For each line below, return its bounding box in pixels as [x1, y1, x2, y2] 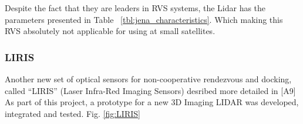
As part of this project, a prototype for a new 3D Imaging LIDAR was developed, [5, 96, 299, 108]
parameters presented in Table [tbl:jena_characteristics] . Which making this [5, 13, 283, 25]
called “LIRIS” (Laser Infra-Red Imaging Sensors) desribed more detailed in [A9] [5, 84, 296, 96]
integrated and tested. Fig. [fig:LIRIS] [5, 107, 140, 119]
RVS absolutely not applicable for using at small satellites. [5, 25, 216, 37]
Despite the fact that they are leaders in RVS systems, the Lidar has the [5, 2, 266, 14]
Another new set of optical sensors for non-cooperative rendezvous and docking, [5, 73, 292, 85]
